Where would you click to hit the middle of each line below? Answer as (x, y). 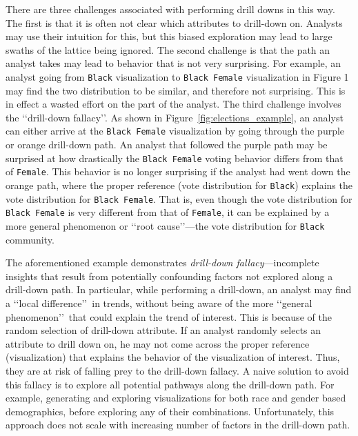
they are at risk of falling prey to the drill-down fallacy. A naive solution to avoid (177, 370)
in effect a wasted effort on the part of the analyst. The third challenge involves (173, 104)
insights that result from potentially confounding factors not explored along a (169, 276)
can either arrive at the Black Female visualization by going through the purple (175, 131)
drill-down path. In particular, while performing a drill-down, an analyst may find (179, 289)
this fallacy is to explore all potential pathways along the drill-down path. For (170, 384)
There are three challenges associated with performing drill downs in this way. (170, 9)
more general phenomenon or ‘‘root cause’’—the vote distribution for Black (165, 225)
